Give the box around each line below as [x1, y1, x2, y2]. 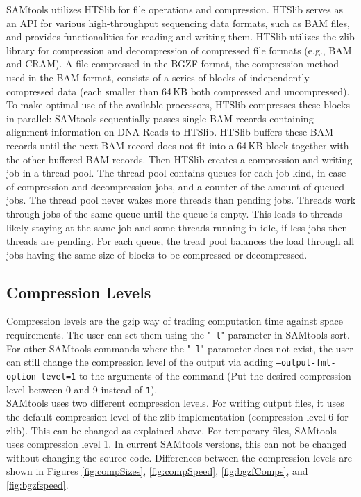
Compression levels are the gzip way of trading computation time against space [6, 313, 344, 328]
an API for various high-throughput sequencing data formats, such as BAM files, [6, 15, 350, 30]
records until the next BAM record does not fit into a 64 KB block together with [6, 138, 349, 152]
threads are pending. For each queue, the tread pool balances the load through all [6, 234, 355, 248]
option [6, 372, 36, 382]
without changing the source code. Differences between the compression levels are [6, 450, 353, 464]
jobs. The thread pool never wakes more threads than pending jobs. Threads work [6, 193, 356, 207]
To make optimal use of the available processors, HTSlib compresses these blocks [6, 97, 351, 112]
